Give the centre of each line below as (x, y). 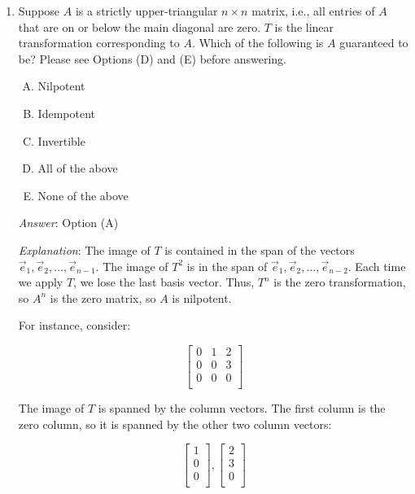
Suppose (39, 11)
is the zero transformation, (340, 282)
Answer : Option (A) (68, 223)
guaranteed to (374, 43)
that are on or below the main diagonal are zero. (140, 26)
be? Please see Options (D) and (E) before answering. (152, 58)
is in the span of (227, 266)
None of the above (83, 195)
